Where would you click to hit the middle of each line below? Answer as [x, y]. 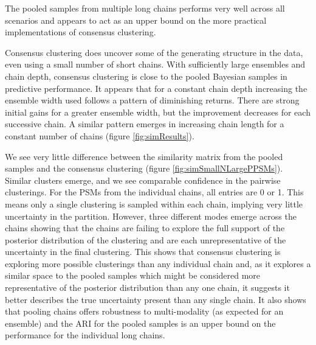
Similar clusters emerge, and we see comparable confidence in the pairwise [143, 180]
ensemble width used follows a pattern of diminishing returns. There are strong [152, 100]
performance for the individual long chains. [85, 335]
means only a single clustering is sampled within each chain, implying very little [154, 204]
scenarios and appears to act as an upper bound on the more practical [136, 20]
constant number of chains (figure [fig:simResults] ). [100, 135]
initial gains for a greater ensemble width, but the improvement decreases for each [158, 112]
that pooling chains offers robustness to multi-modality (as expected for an [144, 311]
